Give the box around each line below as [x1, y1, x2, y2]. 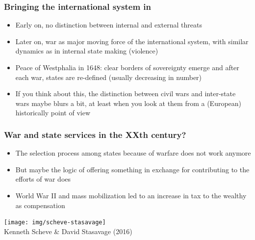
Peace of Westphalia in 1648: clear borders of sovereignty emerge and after [15, 62, 239, 72]
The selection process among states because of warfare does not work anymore [15, 148, 251, 158]
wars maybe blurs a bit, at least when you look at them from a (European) [15, 98, 242, 108]
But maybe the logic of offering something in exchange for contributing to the [15, 164, 250, 174]
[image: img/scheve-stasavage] [4, 219, 106, 226]
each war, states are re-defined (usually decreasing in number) [15, 72, 202, 82]
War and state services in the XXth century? [4, 128, 186, 140]
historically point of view [15, 107, 90, 118]
